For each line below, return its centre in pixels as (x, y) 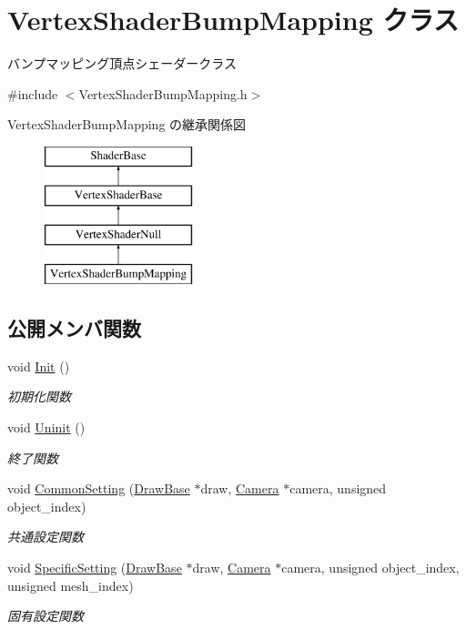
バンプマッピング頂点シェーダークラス (122, 63)
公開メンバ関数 (74, 328)
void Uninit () (46, 427)
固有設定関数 (46, 616)
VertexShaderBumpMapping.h (163, 93)
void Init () (39, 366)
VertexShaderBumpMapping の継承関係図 (127, 124)
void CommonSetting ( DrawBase (99, 488)
